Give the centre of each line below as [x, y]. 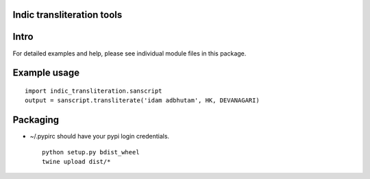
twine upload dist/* [76, 162]
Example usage [46, 73]
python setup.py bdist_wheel [91, 152]
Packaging [36, 120]
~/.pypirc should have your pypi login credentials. [100, 136]
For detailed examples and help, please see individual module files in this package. [129, 53]
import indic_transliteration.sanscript [94, 91]
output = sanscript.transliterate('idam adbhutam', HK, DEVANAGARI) [142, 100]
